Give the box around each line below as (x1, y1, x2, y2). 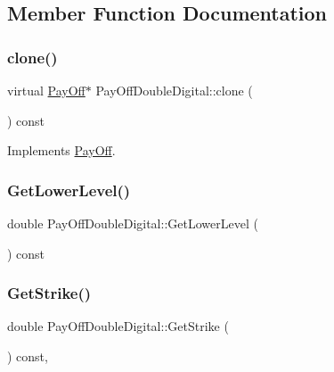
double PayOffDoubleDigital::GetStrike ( (7, 317, 229, 335)
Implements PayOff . (7, 141, 116, 160)
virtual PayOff (7, 81, 86, 99)
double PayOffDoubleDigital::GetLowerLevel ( (7, 214, 258, 232)
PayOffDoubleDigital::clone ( (95, 81, 253, 99)
